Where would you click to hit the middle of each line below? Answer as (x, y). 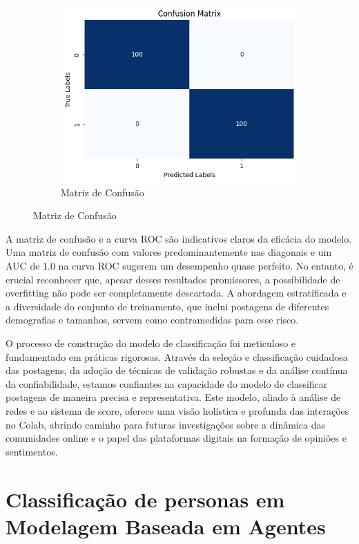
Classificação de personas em (145, 499)
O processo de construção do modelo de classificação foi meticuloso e (151, 343)
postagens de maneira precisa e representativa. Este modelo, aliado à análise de (173, 397)
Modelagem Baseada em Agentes (166, 526)
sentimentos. (32, 451)
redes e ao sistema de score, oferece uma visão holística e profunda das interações (177, 410)
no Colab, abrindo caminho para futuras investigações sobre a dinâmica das (165, 424)
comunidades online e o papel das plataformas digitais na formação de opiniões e (176, 438)
